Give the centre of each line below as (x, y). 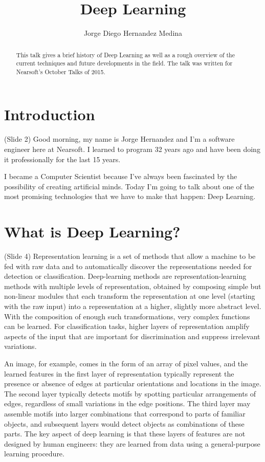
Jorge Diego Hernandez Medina (133, 33)
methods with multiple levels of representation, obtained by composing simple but (133, 286)
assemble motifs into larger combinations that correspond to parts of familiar (125, 414)
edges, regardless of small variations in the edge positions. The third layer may (127, 403)
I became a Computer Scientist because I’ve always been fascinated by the (121, 176)
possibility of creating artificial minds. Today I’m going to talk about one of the (129, 186)
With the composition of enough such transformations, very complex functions (127, 316)
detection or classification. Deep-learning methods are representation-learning (125, 276)
